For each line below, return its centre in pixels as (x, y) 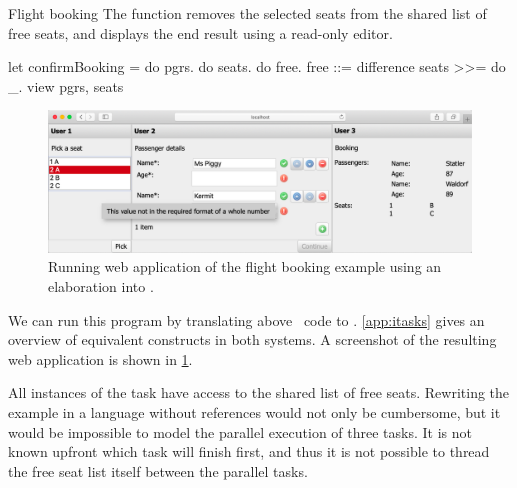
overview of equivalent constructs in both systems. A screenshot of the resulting (252, 339)
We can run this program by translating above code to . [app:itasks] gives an (246, 319)
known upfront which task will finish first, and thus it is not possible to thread (249, 451)
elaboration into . (101, 286)
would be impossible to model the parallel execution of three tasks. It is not (240, 431)
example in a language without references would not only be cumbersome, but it (254, 411)
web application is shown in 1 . (100, 358)
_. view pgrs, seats (66, 85)
